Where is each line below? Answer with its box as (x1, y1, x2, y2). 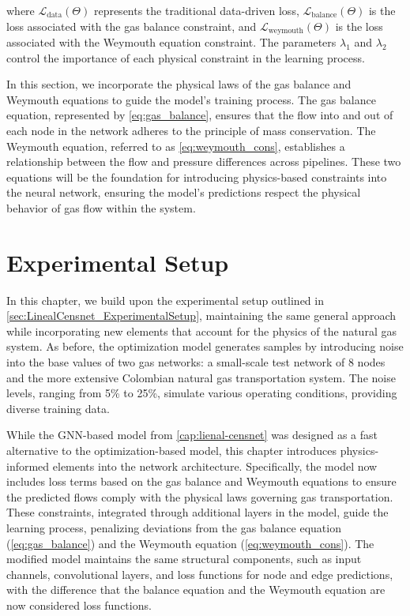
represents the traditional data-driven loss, (93, 2, 299, 18)
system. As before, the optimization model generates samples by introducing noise (6, 338, 404, 355)
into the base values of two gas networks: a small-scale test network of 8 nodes (6, 354, 386, 370)
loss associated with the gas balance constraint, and (6, 17, 257, 34)
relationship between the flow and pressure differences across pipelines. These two (6, 153, 401, 170)
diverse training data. (6, 400, 110, 416)
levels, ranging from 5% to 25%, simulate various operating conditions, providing (6, 385, 397, 401)
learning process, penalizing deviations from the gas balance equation (6, 520, 341, 536)
